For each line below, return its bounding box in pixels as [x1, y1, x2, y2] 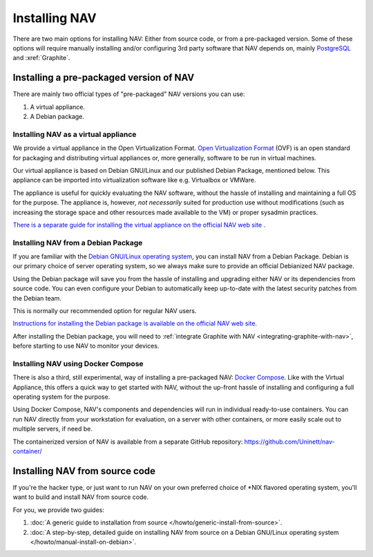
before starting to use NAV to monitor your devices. [12, 342, 160, 350]
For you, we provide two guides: [12, 505, 105, 514]
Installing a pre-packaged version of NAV [12, 72, 195, 84]
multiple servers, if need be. [12, 425, 93, 433]
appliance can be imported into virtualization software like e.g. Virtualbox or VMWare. [12, 176, 256, 185]
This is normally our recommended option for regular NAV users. [12, 306, 197, 314]
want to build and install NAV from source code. [12, 493, 149, 501]
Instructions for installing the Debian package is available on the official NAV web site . [12, 319, 258, 328]
